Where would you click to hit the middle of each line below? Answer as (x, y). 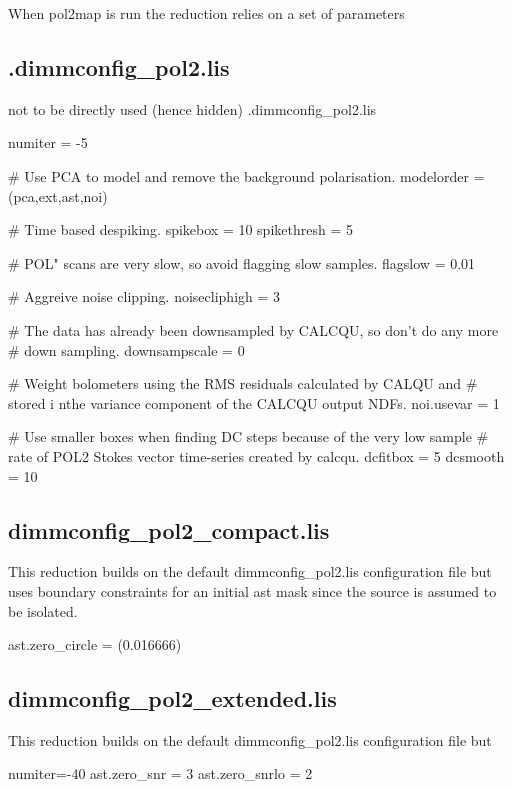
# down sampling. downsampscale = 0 (126, 349)
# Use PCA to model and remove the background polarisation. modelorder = (246, 175)
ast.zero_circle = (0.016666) (95, 644)
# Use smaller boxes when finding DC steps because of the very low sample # (248, 436)
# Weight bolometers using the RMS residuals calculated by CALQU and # (243, 383)
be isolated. (43, 610)
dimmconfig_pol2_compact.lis (169, 529)
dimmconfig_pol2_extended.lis (172, 698)
